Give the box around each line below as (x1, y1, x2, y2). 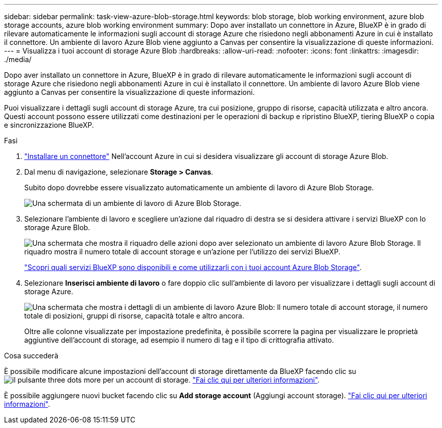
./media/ (4, 55, 32, 64)
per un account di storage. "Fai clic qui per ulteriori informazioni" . (102, 376, 320, 384)
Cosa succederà (4, 351, 59, 360)
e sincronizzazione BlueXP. (4, 121, 94, 129)
